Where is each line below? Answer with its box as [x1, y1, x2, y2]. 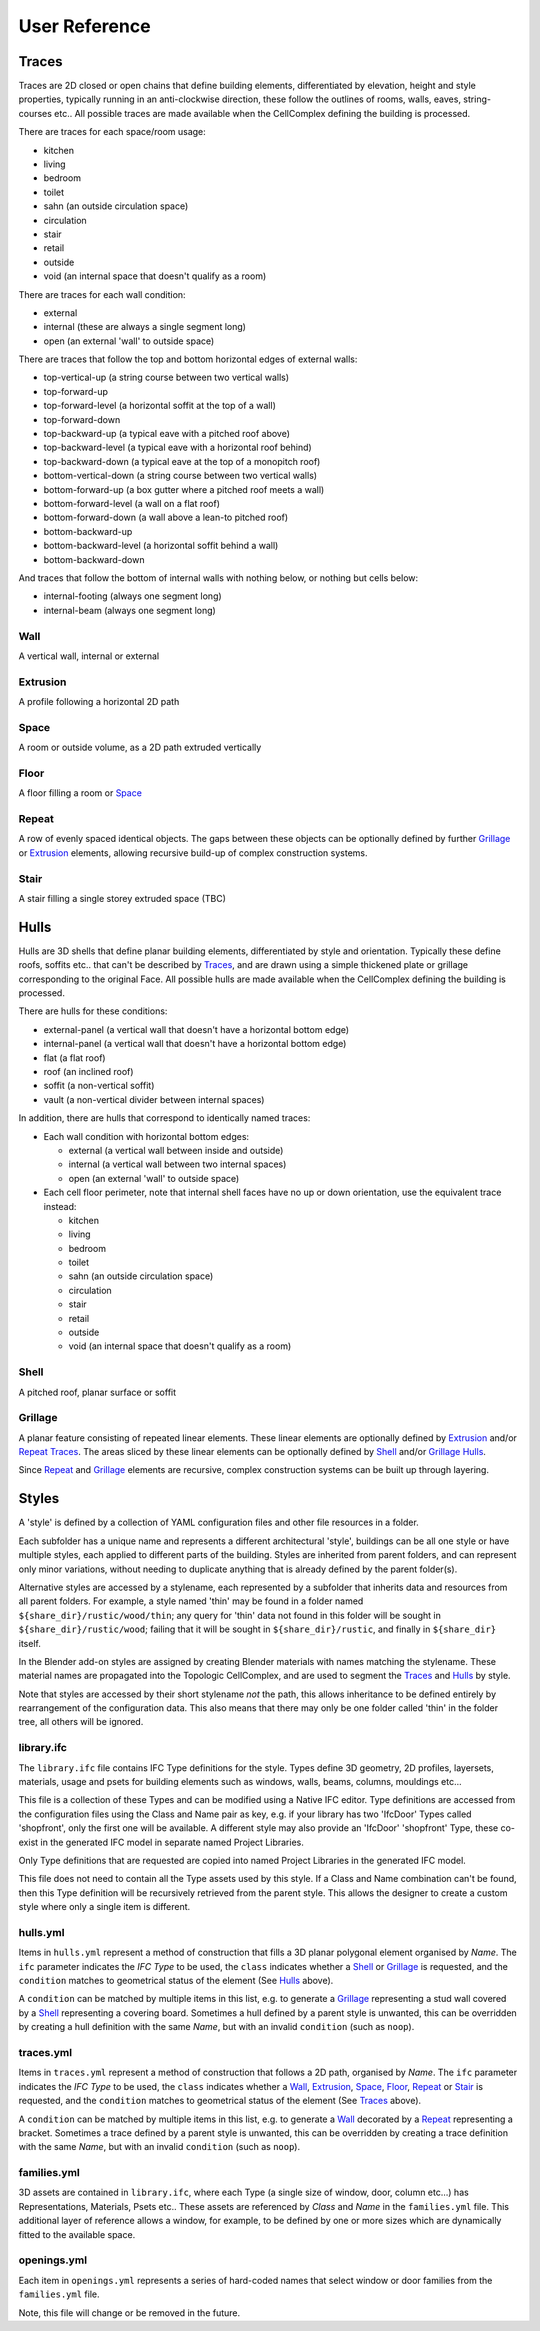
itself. [18, 1637, 42, 1649]
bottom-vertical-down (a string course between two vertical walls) [43, 470, 318, 482]
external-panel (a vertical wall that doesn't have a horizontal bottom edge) [43, 1023, 350, 1035]
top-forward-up [43, 385, 109, 397]
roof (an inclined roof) [43, 1066, 134, 1077]
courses [18, 107, 52, 119]
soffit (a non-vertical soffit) [43, 1080, 155, 1092]
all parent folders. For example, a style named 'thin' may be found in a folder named [18, 1595, 364, 1607]
